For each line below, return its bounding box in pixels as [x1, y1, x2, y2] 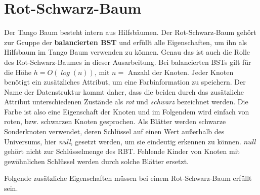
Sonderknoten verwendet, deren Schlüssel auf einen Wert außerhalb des [4, 126, 225, 137]
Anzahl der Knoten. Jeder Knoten [127, 66, 234, 77]
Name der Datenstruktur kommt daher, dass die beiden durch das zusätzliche [4, 86, 244, 97]
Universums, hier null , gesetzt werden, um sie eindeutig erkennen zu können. [4, 136, 241, 146]
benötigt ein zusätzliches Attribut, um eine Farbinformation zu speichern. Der [4, 76, 246, 87]
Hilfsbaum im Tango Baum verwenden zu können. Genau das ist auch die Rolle [4, 47, 250, 57]
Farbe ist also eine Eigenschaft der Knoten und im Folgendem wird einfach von [4, 106, 249, 116]
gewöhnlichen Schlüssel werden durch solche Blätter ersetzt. [4, 155, 189, 166]
